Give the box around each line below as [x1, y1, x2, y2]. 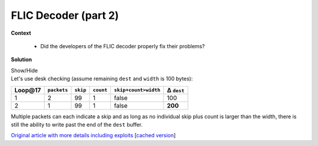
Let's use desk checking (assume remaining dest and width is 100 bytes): [11, 75, 193, 82]
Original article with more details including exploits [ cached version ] [11, 132, 176, 139]
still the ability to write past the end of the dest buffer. [11, 121, 143, 128]
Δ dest [167, 86, 185, 94]
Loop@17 [14, 86, 41, 94]
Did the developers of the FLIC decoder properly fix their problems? [40, 42, 206, 49]
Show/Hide [11, 67, 38, 74]
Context [11, 29, 32, 36]
